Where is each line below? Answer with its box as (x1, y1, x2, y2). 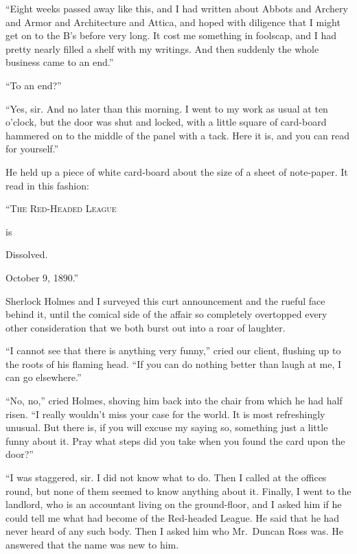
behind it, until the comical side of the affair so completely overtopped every (5, 307, 327, 321)
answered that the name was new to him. (5, 538, 179, 551)
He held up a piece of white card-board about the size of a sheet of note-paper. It (5, 164, 348, 178)
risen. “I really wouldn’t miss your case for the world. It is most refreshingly (5, 406, 325, 421)
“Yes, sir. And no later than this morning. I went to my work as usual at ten (5, 101, 328, 115)
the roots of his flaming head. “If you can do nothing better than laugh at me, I (5, 356, 342, 371)
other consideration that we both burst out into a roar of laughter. (5, 320, 286, 334)
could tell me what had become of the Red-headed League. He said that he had (5, 510, 340, 524)
